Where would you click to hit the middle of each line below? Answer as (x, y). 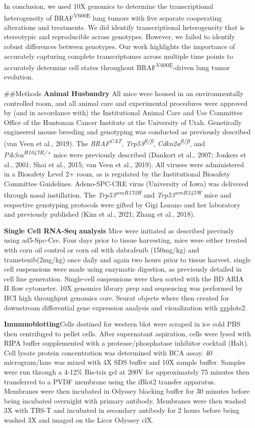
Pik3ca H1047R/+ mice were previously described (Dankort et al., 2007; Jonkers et (125, 154)
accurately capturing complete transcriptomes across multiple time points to (119, 56)
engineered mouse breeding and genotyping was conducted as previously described (127, 132)
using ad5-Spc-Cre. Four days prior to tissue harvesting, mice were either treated (126, 240)
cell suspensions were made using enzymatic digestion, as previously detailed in (123, 269)
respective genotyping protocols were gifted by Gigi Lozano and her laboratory (122, 204)
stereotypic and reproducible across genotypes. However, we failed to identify (120, 37)
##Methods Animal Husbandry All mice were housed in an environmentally (124, 93)
